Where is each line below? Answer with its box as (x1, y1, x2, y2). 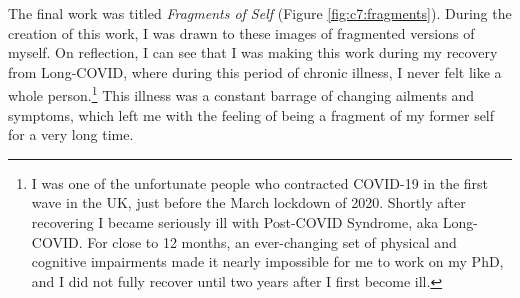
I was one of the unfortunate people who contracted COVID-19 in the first (31, 172, 489, 193)
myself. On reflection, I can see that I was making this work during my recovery (8, 42, 498, 63)
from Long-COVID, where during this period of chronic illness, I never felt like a (8, 61, 502, 82)
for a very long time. (8, 124, 134, 145)
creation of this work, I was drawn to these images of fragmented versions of (8, 22, 475, 43)
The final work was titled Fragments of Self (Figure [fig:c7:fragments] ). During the (8, 3, 512, 23)
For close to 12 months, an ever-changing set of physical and (87, 231, 457, 252)
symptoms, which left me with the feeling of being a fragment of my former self (8, 104, 495, 125)
